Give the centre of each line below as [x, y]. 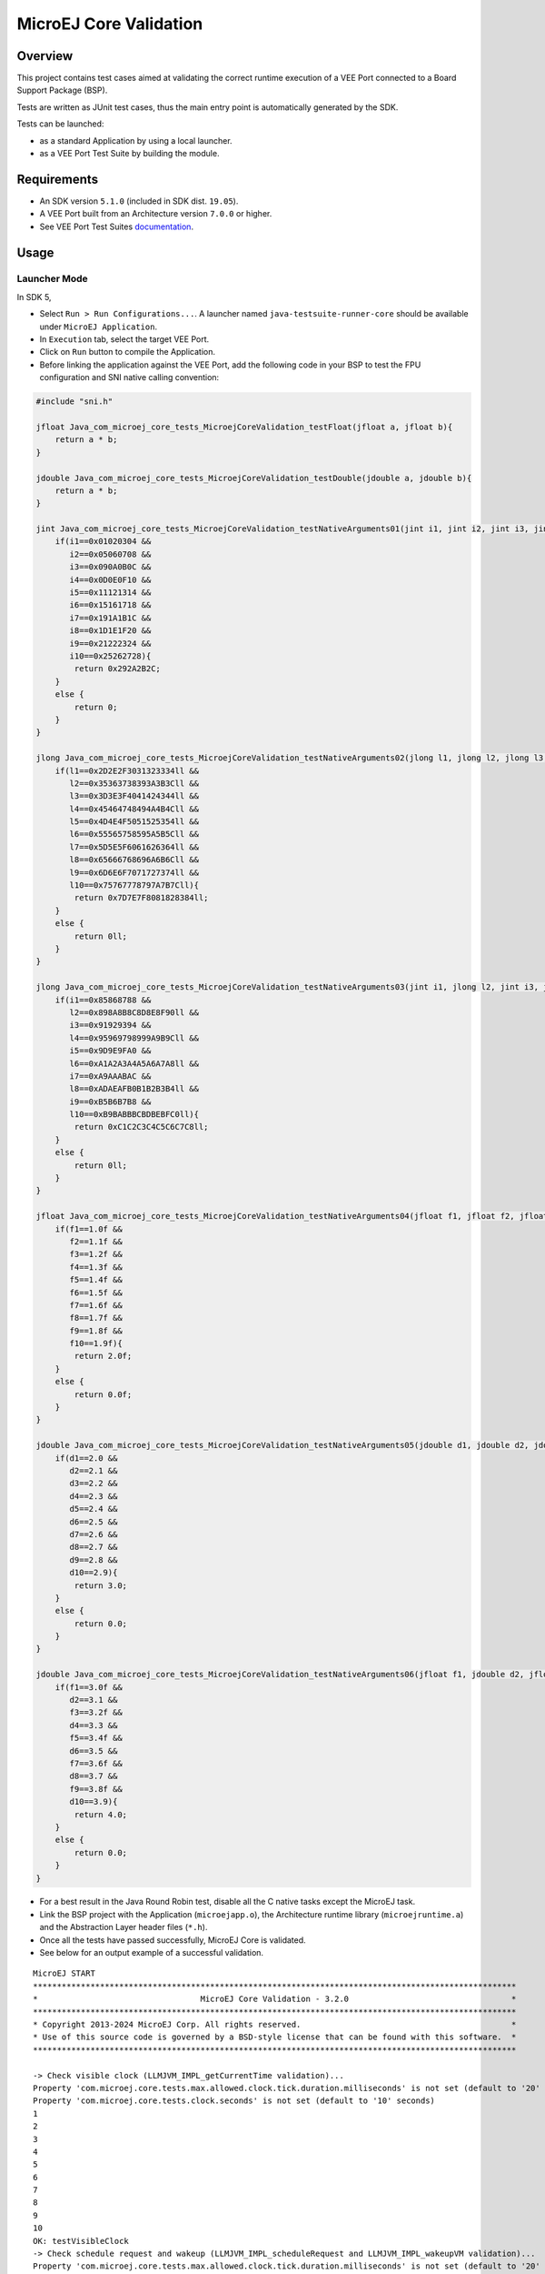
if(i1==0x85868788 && [103, 1000]
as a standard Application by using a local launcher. [136, 140]
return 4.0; [100, 1814]
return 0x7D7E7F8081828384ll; [141, 898]
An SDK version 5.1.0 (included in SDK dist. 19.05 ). [139, 201]
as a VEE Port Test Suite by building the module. [129, 154]
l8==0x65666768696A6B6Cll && [134, 860]
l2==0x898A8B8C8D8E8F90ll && [134, 1012]
